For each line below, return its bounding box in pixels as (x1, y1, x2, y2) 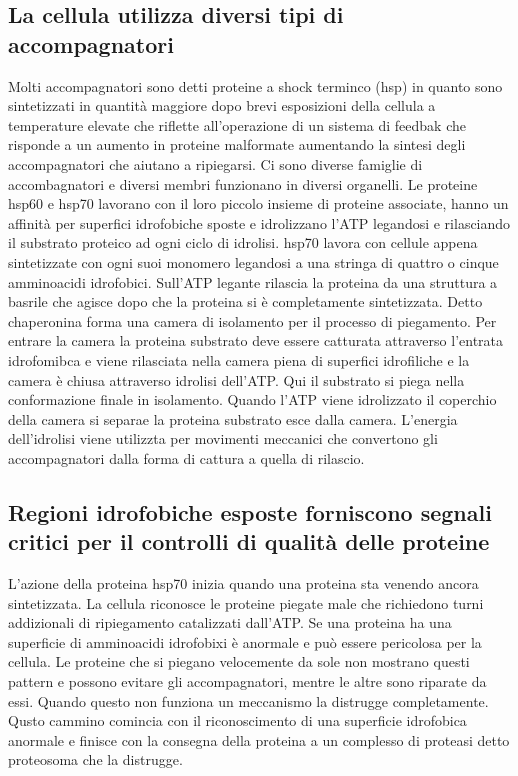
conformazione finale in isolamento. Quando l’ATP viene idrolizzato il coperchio (8, 389, 497, 410)
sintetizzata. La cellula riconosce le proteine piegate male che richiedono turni (8, 592, 484, 613)
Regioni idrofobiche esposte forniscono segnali (8, 496, 492, 527)
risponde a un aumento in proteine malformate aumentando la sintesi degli (8, 134, 466, 155)
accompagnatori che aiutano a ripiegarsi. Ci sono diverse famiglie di (8, 153, 423, 174)
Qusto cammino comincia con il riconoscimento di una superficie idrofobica (8, 710, 467, 731)
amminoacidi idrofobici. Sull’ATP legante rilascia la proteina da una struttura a (8, 271, 498, 292)
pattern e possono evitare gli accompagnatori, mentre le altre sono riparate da (8, 671, 487, 692)
